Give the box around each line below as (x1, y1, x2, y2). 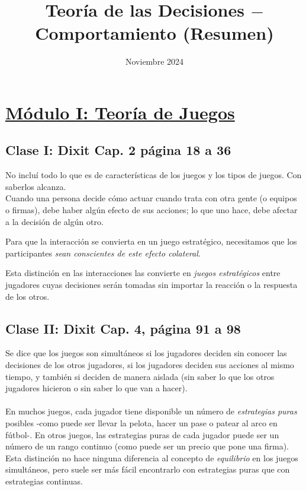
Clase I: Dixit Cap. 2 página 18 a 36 (5, 141, 231, 159)
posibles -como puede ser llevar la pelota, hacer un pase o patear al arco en (5, 417, 278, 429)
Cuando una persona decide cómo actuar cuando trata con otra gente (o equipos (5, 192, 297, 204)
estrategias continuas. (5, 474, 83, 487)
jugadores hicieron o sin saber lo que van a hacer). (5, 382, 188, 394)
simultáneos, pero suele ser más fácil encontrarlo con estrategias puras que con (5, 463, 290, 476)
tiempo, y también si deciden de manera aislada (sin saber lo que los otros (5, 370, 275, 382)
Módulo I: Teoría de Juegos (5, 100, 235, 124)
